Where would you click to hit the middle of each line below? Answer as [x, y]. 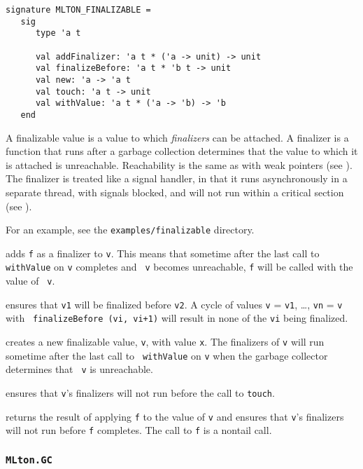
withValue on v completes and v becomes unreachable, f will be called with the [179, 267]
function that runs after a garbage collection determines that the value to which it [182, 151]
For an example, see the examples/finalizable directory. [130, 230]
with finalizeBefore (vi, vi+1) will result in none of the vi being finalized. [177, 318]
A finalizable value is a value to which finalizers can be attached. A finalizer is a [177, 137]
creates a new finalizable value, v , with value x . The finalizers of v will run [165, 342]
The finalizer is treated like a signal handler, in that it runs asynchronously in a [177, 178]
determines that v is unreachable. [79, 369]
